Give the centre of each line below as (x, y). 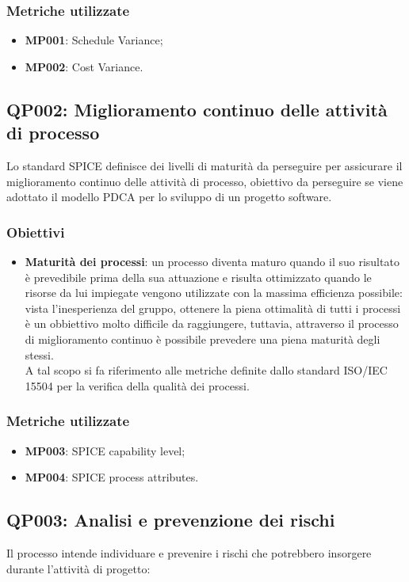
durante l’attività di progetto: (78, 568)
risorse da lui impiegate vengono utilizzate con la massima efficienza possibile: (214, 293)
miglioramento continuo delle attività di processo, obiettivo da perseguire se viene (205, 181)
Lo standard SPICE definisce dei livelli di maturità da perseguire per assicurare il (204, 165)
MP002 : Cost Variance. (84, 66)
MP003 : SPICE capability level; (105, 450)
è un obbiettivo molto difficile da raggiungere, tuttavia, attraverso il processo (212, 323)
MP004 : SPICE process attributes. (112, 477)
